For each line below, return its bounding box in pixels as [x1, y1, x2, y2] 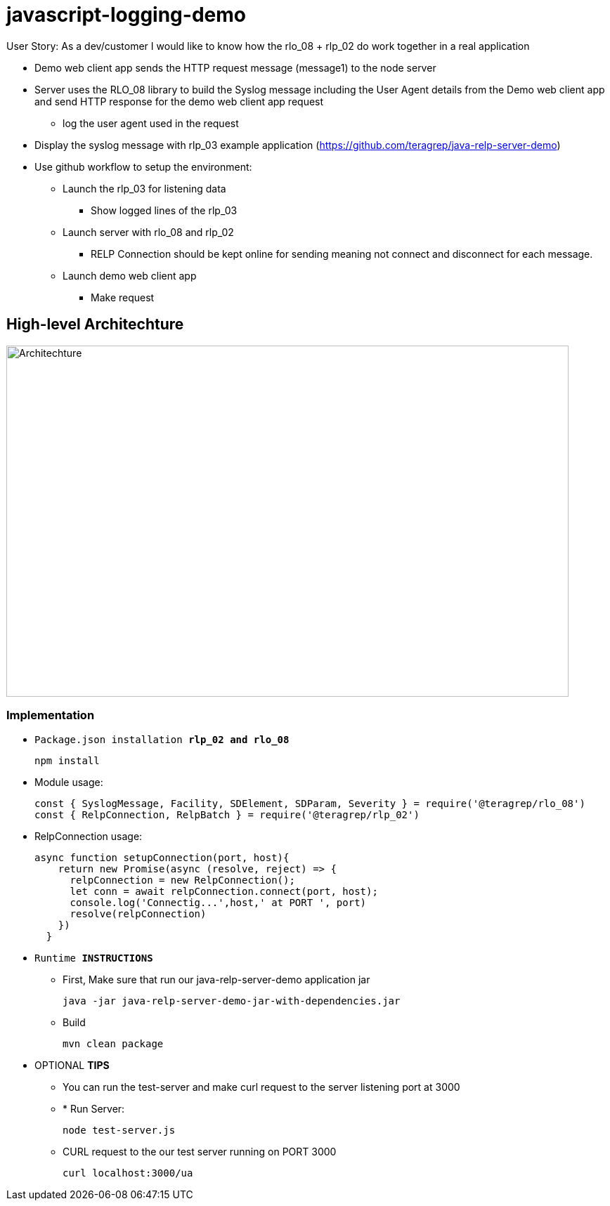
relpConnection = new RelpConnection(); [70, 874, 295, 886]
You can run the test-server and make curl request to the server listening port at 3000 [63, 1081, 460, 1094]
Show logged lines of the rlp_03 [91, 204, 238, 216]
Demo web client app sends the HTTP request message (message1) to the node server [34, 61, 436, 74]
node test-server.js [63, 1125, 176, 1136]
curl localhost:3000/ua [63, 1167, 193, 1179]
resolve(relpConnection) [70, 908, 207, 920]
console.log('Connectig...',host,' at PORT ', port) [70, 897, 367, 909]
